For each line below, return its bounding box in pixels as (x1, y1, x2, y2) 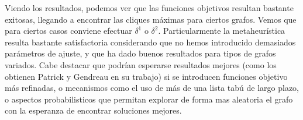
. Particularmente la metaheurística (158, 24, 285, 37)
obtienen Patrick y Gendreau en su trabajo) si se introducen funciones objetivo (5, 70, 288, 82)
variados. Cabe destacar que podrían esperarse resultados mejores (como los (5, 58, 277, 70)
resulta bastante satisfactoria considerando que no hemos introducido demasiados (5, 36, 296, 48)
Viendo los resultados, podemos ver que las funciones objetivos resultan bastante (5, 2, 294, 13)
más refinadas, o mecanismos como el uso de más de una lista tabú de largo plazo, (5, 82, 299, 94)
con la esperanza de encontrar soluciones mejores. (5, 104, 182, 117)
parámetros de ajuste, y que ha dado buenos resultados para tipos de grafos (5, 47, 276, 59)
